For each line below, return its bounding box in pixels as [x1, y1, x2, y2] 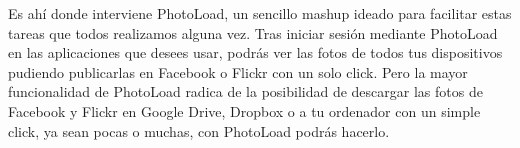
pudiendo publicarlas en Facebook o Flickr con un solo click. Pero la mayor [8, 61, 468, 82]
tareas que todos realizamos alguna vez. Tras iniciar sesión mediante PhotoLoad [8, 22, 498, 43]
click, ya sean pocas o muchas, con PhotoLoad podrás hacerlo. [8, 120, 390, 141]
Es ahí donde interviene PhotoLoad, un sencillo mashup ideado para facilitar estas [8, 3, 512, 23]
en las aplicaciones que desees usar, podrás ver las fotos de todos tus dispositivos [8, 42, 503, 63]
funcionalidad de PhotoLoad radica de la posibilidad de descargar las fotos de [8, 81, 483, 102]
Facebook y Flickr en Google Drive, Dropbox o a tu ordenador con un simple [8, 100, 481, 121]
